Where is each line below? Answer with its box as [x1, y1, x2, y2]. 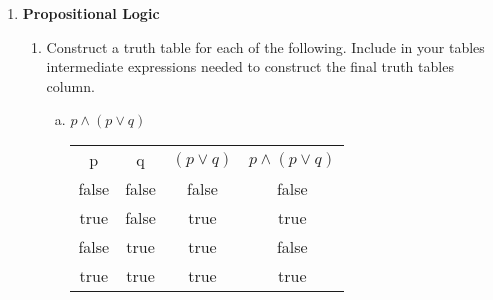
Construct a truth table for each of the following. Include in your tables [46, 36, 485, 57]
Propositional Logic [22, 3, 160, 23]
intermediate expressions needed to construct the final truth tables [46, 56, 454, 77]
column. [46, 75, 95, 96]
